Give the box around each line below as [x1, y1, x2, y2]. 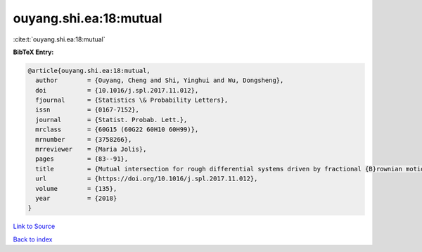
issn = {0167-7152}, [35, 106, 140, 114]
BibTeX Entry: [13, 48, 54, 56]
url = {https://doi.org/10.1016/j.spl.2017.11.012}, [35, 175, 258, 183]
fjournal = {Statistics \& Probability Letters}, [35, 96, 229, 105]
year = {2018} [35, 194, 117, 202]
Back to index [13, 235, 53, 244]
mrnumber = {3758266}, [35, 135, 132, 143]
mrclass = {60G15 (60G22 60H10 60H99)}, [35, 126, 199, 133]
